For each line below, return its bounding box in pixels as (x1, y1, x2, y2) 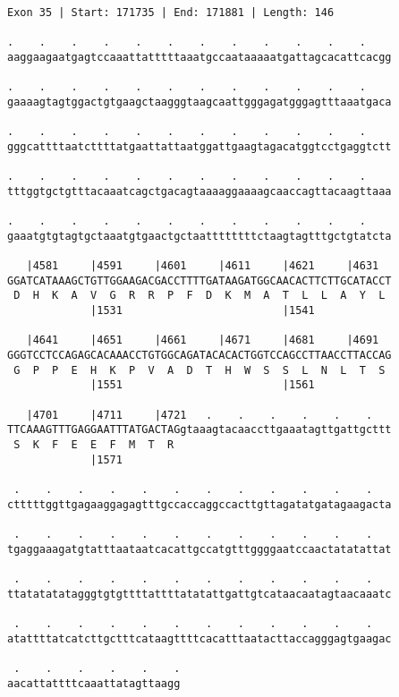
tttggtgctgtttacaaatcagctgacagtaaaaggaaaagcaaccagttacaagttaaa (7, 184, 392, 198)
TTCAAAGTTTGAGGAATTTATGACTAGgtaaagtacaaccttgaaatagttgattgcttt (7, 423, 392, 437)
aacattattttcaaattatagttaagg (7, 676, 181, 690)
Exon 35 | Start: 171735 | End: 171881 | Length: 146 (7, 6, 335, 19)
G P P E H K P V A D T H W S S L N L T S (13, 363, 386, 377)
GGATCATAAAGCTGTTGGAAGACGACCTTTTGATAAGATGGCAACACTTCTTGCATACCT (7, 274, 392, 287)
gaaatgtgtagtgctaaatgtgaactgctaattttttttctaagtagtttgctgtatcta (7, 229, 392, 242)
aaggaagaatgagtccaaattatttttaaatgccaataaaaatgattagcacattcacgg (7, 50, 392, 64)
